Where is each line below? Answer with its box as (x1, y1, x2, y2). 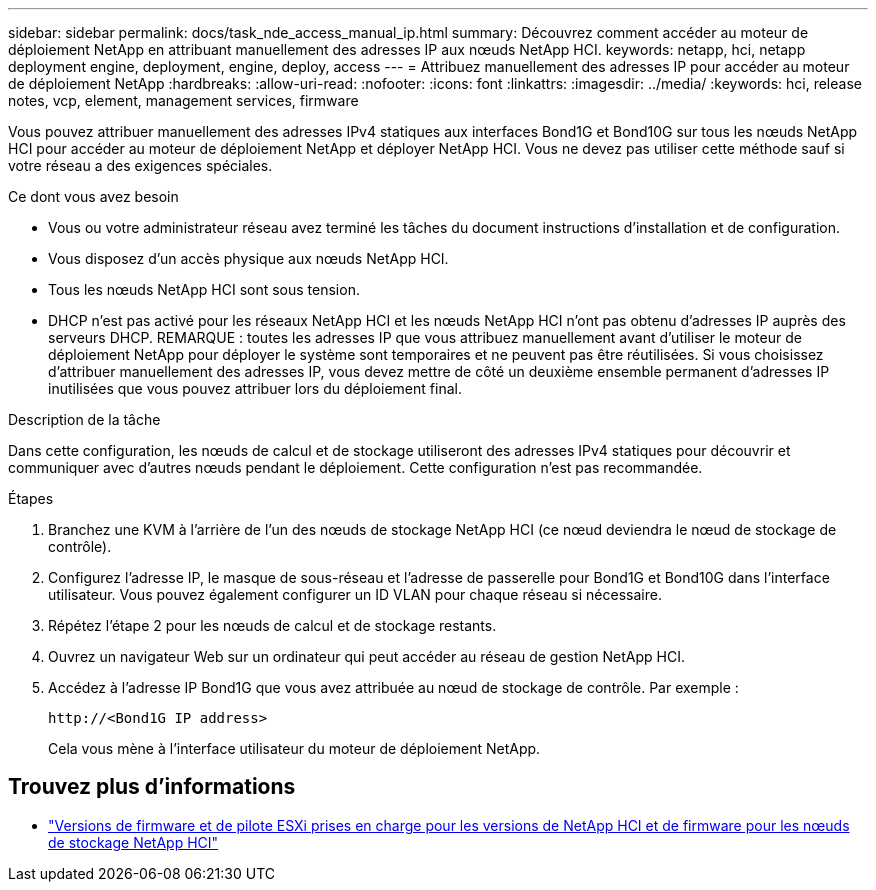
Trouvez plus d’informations (8, 774, 296, 800)
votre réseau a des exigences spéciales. (8, 157, 273, 174)
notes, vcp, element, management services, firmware (8, 92, 359, 109)
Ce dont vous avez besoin (8, 188, 179, 205)
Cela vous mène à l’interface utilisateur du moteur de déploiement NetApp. (48, 740, 541, 757)
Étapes (8, 490, 54, 507)
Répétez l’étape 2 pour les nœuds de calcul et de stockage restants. (48, 617, 497, 634)
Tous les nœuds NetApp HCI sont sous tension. (48, 281, 360, 298)
